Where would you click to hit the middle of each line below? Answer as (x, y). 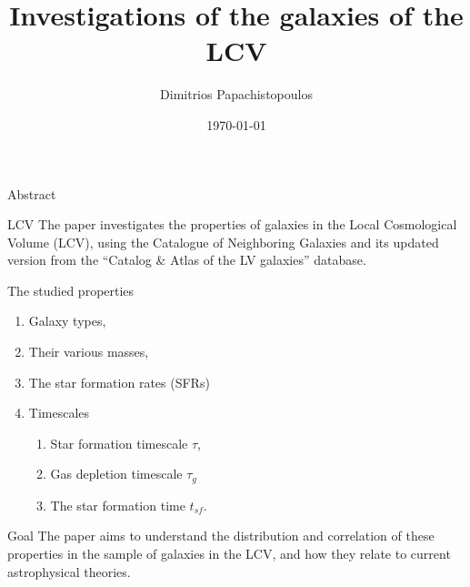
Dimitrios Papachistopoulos (236, 94)
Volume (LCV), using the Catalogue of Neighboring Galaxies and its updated (223, 242)
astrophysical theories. (69, 571)
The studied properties (71, 290)
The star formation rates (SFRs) (119, 382)
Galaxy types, (67, 321)
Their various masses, (89, 352)
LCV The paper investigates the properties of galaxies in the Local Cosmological (232, 224)
